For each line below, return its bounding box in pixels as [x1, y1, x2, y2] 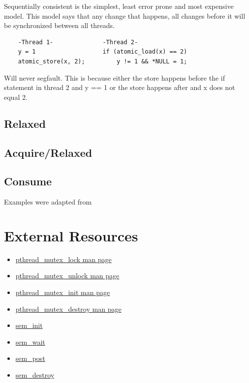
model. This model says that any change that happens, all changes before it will [4, 10, 246, 21]
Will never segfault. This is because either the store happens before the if [4, 72, 225, 83]
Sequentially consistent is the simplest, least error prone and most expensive [4, 1, 234, 11]
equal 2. [4, 91, 28, 102]
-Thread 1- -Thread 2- [18, 38, 138, 46]
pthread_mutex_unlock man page [15, 270, 120, 281]
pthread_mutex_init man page [15, 287, 110, 297]
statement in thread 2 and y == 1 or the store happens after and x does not [4, 82, 235, 92]
